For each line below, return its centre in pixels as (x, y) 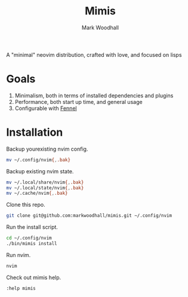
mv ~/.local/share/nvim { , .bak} (45, 182)
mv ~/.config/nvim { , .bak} (38, 160)
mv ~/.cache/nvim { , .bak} (37, 193)
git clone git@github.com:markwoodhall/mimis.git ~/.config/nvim (89, 216)
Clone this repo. (26, 205)
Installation (35, 132)
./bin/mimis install (32, 244)
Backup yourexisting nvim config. (47, 149)
